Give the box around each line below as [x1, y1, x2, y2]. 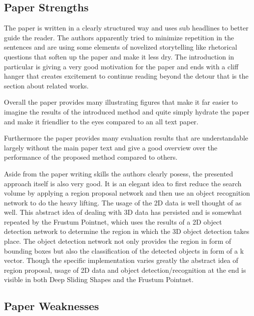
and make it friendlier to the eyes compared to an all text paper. [4, 116, 198, 126]
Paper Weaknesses [4, 298, 99, 314]
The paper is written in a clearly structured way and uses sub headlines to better [4, 23, 249, 33]
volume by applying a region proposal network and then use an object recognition [4, 188, 250, 198]
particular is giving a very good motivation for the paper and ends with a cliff [4, 61, 239, 71]
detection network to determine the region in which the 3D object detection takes [4, 226, 250, 236]
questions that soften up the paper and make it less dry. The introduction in [4, 51, 234, 61]
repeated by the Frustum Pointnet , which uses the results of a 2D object [4, 216, 222, 227]
